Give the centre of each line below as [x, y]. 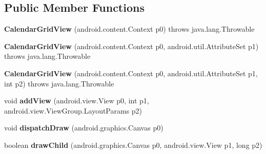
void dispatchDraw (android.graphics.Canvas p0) [84, 128]
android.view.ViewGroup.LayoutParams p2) [73, 110]
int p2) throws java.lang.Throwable [59, 83]
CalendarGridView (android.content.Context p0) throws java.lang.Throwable [129, 29]
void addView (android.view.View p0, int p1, [77, 101]
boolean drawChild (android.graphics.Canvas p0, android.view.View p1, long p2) [133, 145]
